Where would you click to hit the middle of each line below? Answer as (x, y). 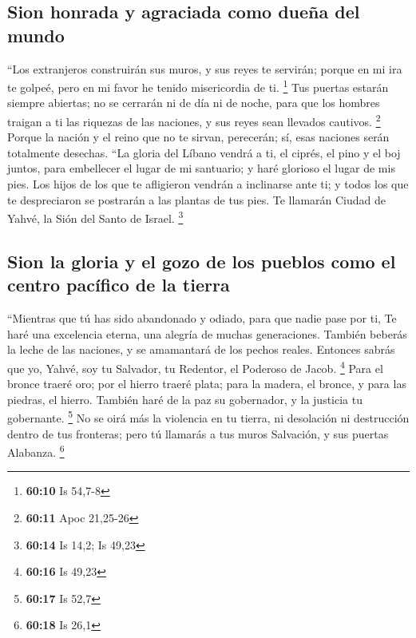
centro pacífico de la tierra (119, 285)
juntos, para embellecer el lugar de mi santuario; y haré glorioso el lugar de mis (201, 168)
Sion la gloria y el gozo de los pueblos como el (202, 261)
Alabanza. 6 (36, 451)
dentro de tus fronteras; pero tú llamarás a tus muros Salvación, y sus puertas (198, 433)
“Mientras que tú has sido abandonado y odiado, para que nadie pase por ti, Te (202, 318)
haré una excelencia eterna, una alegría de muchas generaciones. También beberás (207, 333)
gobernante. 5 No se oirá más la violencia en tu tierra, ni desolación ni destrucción (208, 416)
